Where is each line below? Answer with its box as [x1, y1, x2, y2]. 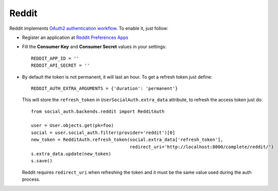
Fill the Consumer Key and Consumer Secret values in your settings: [22, 43, 167, 50]
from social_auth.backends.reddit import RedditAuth [31, 109, 165, 114]
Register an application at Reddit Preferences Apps [22, 34, 129, 40]
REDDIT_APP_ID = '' [31, 56, 80, 61]
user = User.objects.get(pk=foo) [31, 123, 114, 128]
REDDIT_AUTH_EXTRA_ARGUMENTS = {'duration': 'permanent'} [31, 85, 178, 91]
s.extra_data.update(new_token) [31, 151, 111, 157]
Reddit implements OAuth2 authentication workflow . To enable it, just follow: [9, 25, 169, 31]
